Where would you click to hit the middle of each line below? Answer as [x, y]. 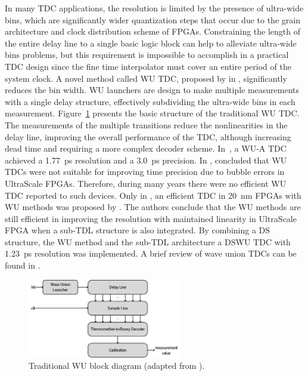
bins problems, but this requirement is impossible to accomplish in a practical [147, 55]
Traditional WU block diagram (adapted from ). [117, 366]
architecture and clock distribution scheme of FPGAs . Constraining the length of [153, 31]
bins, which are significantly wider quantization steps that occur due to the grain [153, 19]
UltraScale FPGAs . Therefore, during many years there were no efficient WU [146, 183]
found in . [23, 265]
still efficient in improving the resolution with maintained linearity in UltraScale [151, 218]
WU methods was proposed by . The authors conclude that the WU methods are [153, 207]
